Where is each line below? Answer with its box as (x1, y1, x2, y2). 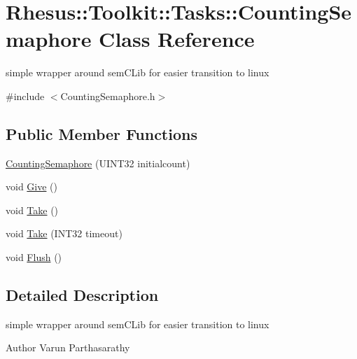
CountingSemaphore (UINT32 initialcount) (6, 155, 190, 170)
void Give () (6, 179, 58, 194)
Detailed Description (6, 284, 159, 306)
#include (6, 88, 45, 103)
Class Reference (99, 24, 255, 53)
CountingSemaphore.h (60, 88, 155, 103)
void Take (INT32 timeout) (6, 226, 122, 241)
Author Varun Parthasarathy (6, 340, 130, 355)
